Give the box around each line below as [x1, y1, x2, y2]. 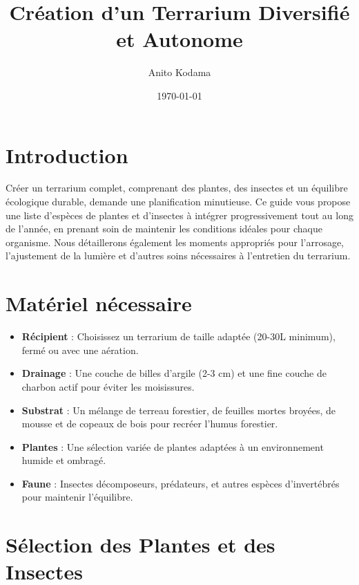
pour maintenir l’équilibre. [21, 490, 133, 504]
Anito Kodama [148, 65, 211, 80]
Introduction [6, 140, 128, 169]
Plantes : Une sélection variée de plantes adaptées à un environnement [21, 439, 324, 454]
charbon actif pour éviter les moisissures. [21, 379, 195, 393]
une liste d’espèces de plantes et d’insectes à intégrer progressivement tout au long [6, 207, 353, 222]
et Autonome [116, 25, 243, 53]
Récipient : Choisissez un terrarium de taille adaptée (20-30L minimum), [21, 329, 336, 344]
